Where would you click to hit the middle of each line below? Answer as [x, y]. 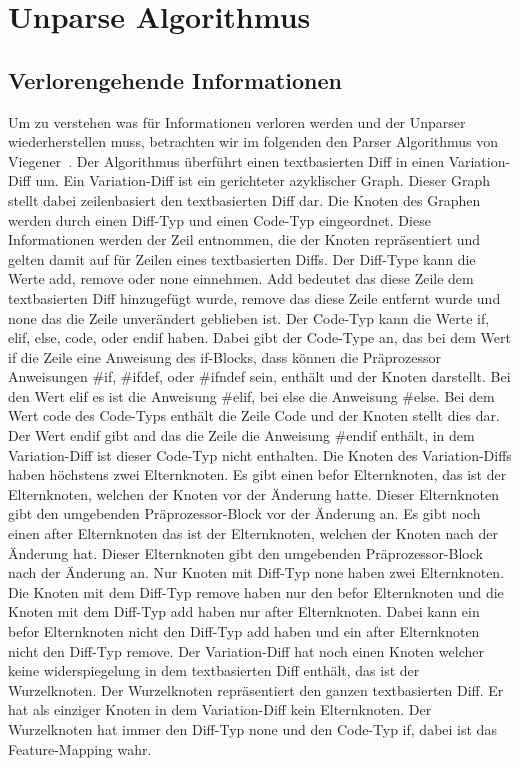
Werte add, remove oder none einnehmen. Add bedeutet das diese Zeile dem [241, 278]
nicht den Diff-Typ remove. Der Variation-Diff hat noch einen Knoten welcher [246, 650]
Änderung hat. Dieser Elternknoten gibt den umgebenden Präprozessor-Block [245, 552]
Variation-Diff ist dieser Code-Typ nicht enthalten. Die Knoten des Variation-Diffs [260, 454]
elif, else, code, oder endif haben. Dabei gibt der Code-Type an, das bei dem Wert [259, 337]
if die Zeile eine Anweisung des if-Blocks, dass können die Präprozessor [225, 356]
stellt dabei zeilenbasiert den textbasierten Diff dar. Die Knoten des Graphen [244, 199]
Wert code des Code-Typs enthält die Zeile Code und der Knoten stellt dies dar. [254, 415]
